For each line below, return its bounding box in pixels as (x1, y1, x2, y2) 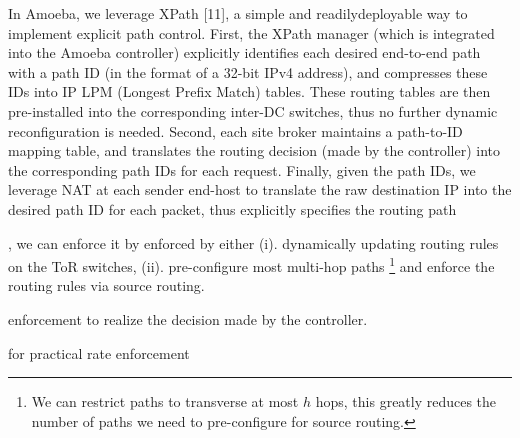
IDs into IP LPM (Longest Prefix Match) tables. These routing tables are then (8, 81, 491, 102)
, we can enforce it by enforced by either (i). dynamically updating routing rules (8, 232, 499, 253)
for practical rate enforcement (8, 342, 190, 363)
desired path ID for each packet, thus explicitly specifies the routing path (8, 198, 457, 219)
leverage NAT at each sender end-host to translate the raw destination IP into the (8, 179, 512, 200)
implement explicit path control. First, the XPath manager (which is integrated (8, 22, 495, 43)
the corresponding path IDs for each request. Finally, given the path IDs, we (8, 159, 476, 180)
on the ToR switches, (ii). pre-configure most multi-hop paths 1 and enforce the (8, 253, 495, 276)
